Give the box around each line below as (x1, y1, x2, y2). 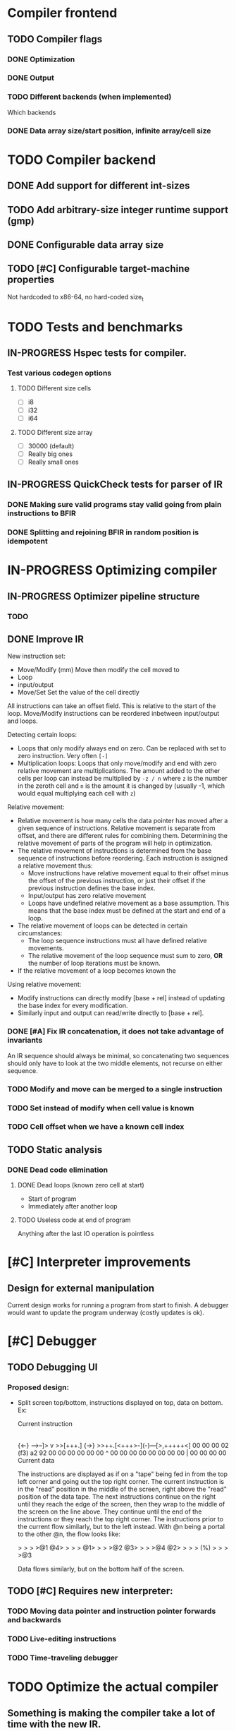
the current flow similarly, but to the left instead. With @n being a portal (17, 1523, 225, 1531)
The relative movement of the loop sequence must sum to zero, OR (27, 952, 223, 960)
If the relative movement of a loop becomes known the (17, 966, 176, 975)
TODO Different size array (17, 428, 93, 436)
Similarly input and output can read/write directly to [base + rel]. (17, 1009, 204, 1017)
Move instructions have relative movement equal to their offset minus (27, 869, 229, 878)
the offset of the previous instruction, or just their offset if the (27, 877, 206, 885)
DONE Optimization (7, 54, 75, 64)
